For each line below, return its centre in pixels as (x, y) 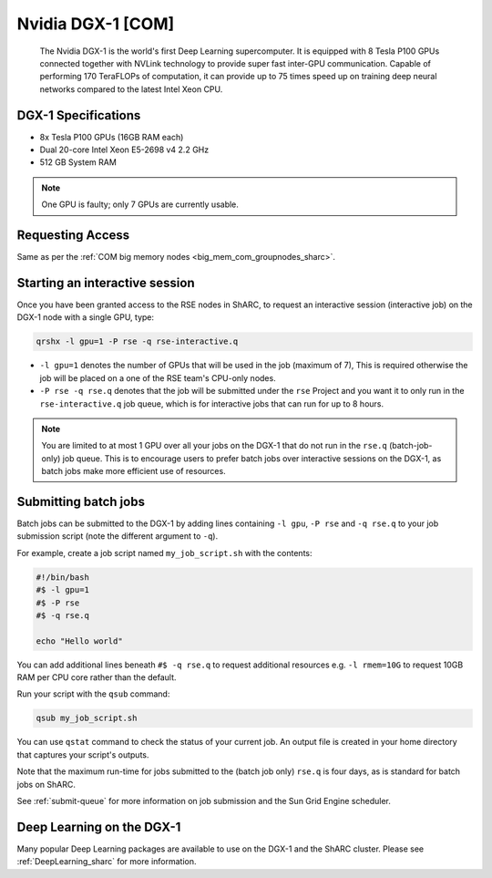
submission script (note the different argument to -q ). (118, 536)
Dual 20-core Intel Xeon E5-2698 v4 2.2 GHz (124, 150)
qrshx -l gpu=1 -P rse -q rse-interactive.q (137, 341)
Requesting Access (73, 235)
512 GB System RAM (78, 162)
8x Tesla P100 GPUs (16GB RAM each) (112, 137)
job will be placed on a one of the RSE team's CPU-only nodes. (158, 377)
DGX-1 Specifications (79, 115)
